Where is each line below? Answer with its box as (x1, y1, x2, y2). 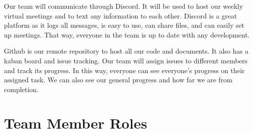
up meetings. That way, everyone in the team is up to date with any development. (4, 29, 250, 39)
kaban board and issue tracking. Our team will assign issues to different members (4, 55, 248, 65)
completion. (4, 84, 39, 94)
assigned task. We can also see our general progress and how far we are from (4, 75, 232, 85)
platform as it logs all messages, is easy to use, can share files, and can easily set (4, 20, 245, 30)
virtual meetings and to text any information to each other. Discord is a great (4, 10, 237, 20)
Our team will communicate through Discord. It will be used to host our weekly (4, 1, 243, 11)
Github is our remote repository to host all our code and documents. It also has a (4, 46, 249, 56)
